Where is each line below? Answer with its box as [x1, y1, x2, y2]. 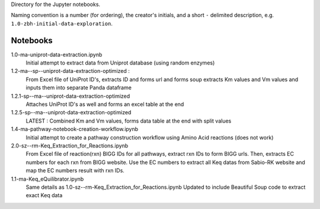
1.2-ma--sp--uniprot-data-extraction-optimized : [11, 67, 130, 75]
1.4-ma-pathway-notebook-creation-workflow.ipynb [11, 126, 139, 133]
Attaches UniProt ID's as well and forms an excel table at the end [25, 101, 184, 108]
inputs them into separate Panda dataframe [25, 84, 132, 91]
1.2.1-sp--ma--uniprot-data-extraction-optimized [11, 92, 130, 99]
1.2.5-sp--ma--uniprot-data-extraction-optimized [11, 109, 132, 116]
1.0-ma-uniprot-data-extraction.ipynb [11, 51, 103, 58]
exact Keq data [25, 192, 63, 199]
